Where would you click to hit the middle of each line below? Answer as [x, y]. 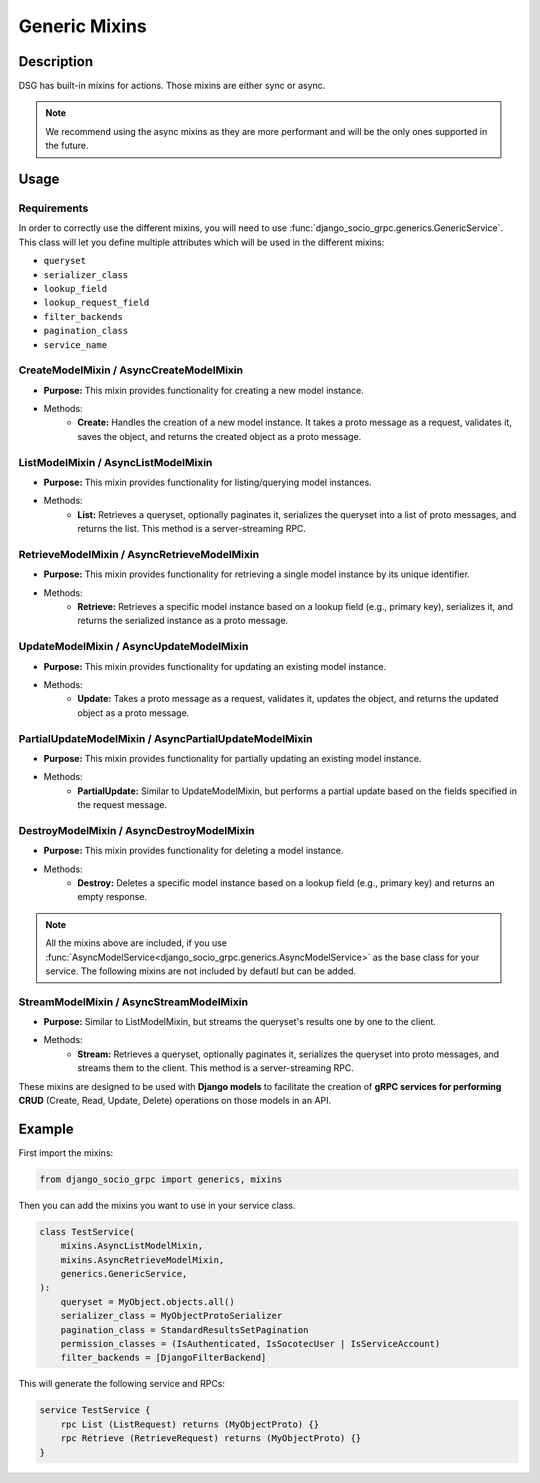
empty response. [112, 897]
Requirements [53, 208]
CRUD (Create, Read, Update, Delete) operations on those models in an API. [175, 1101]
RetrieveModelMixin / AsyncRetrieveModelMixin [139, 554]
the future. [67, 146]
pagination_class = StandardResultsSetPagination [184, 1329]
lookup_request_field [96, 303]
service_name [75, 344]
